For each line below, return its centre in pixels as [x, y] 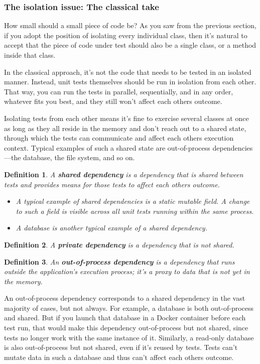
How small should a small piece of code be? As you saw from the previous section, [130, 25]
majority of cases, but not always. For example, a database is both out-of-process [129, 308]
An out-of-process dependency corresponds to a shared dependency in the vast [125, 298]
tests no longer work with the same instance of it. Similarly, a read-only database [129, 337]
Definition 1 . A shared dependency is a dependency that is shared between [124, 174]
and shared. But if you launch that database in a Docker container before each [125, 318]
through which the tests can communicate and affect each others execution [119, 138]
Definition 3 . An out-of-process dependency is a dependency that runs [119, 261]
